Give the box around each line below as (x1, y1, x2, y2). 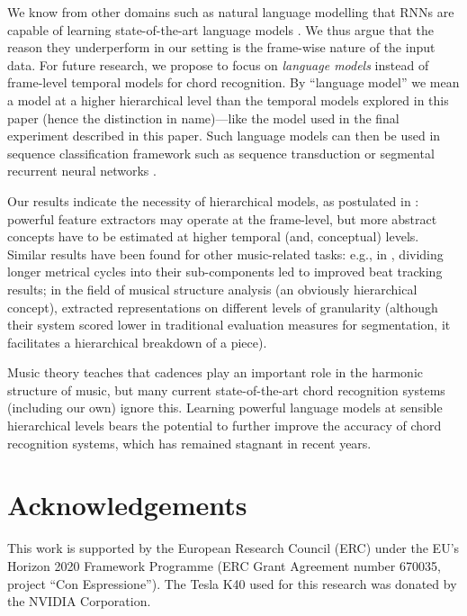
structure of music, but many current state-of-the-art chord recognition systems (7, 380, 445, 399)
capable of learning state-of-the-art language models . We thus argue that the (7, 20, 435, 39)
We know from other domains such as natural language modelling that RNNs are (7, 3, 454, 21)
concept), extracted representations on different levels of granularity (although (7, 297, 438, 316)
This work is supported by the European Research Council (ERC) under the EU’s (7, 539, 460, 557)
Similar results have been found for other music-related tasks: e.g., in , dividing (7, 244, 444, 263)
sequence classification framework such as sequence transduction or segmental (7, 143, 435, 162)
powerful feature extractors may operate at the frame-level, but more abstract (7, 209, 437, 228)
